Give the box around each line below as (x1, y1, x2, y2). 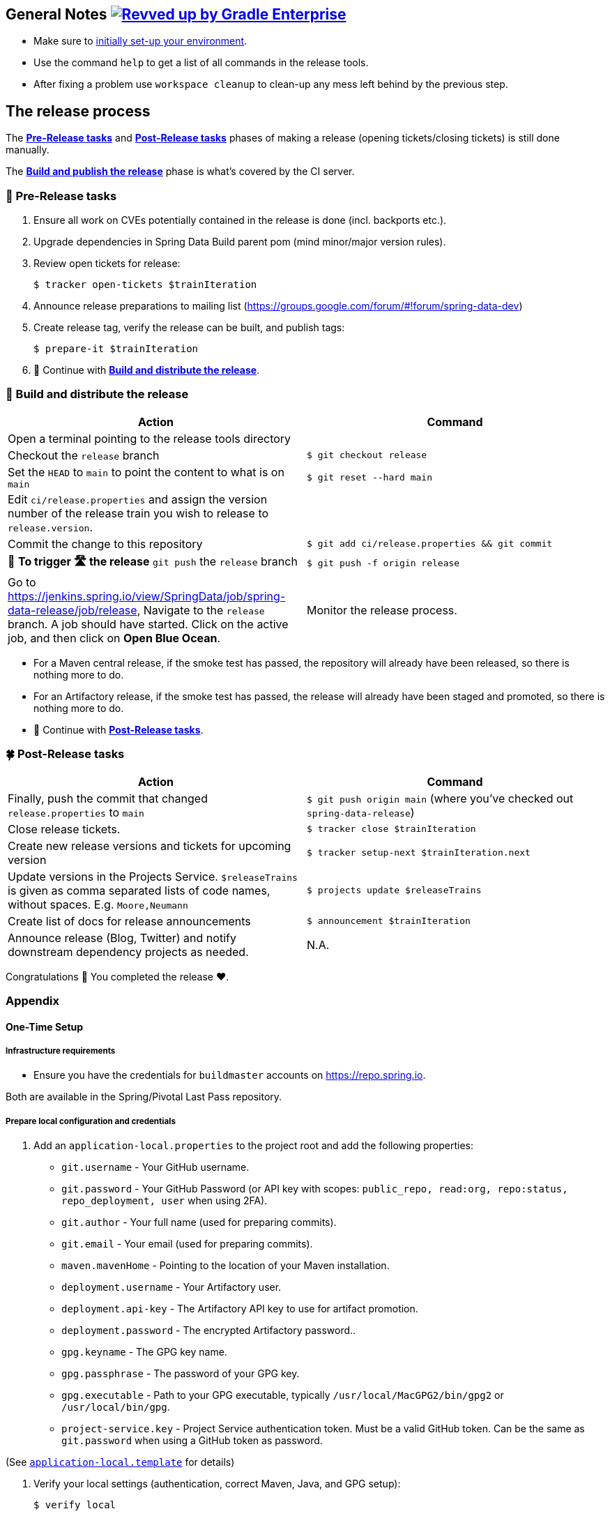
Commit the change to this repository (8, 536, 203, 551)
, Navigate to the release (137, 602, 265, 617)
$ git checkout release (307, 450, 427, 461)
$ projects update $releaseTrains (307, 885, 482, 896)
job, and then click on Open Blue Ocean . (8, 630, 221, 645)
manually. (6, 144, 49, 156)
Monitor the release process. (307, 602, 457, 617)
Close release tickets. (8, 821, 121, 836)
